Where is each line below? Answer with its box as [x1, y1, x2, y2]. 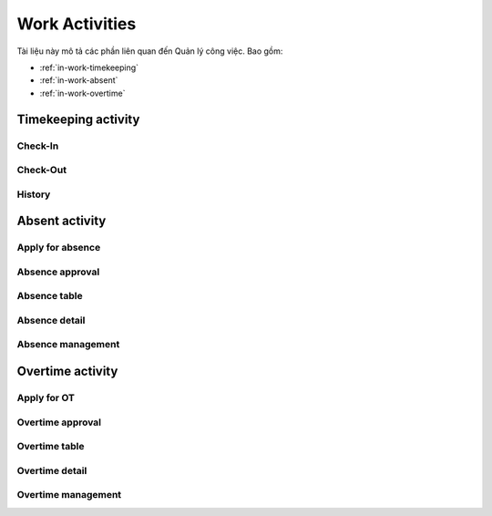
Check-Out [16, 164, 67, 177]
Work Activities [16, 14, 137, 34]
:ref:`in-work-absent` [39, 75, 118, 86]
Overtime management [16, 489, 122, 501]
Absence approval [16, 265, 100, 278]
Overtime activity [16, 364, 118, 379]
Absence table [16, 290, 83, 303]
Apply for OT [16, 392, 75, 405]
